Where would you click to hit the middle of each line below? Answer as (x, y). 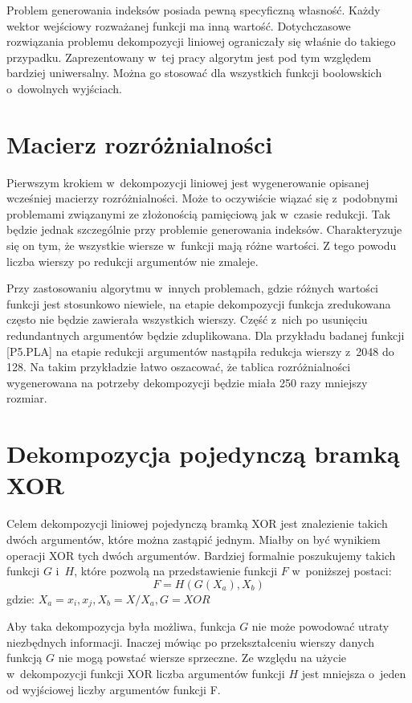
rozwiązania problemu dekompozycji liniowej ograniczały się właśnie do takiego (201, 41)
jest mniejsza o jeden (354, 673)
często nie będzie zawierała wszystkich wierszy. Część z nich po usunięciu (187, 319)
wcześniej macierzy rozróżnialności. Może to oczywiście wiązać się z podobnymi (202, 198)
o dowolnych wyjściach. (64, 88)
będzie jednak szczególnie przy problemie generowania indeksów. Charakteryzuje (204, 229)
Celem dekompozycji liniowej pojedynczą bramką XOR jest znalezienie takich (197, 523)
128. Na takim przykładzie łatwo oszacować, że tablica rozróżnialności (179, 367)
